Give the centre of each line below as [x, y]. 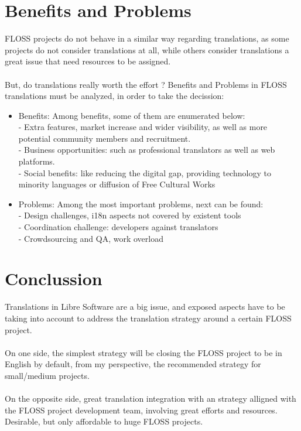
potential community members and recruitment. [105, 138]
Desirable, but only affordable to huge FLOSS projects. [104, 421]
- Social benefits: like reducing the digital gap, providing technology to [145, 172]
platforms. [37, 161]
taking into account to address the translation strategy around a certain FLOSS [148, 318]
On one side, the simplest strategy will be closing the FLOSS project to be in [143, 352]
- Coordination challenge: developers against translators [118, 227]
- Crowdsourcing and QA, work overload [91, 238]
